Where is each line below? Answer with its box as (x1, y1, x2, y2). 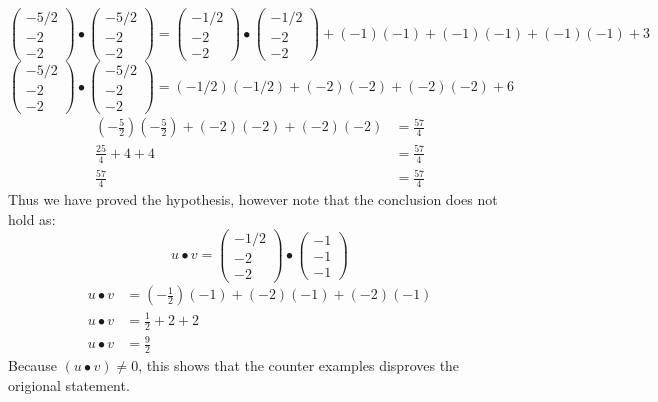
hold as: (8, 208, 56, 229)
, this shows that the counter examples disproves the (138, 355, 460, 376)
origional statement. (8, 374, 130, 395)
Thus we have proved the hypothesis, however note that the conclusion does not (8, 189, 498, 210)
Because (8, 355, 57, 376)
